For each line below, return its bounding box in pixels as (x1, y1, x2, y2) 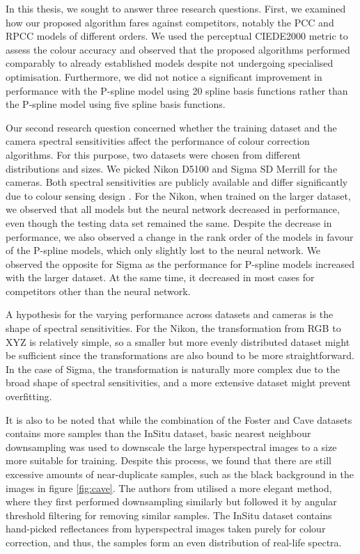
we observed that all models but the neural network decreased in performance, (6, 202, 340, 216)
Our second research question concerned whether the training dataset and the (6, 120, 337, 134)
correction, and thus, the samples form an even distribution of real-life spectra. (6, 535, 342, 549)
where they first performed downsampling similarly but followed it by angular (6, 494, 337, 509)
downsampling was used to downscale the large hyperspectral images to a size (6, 439, 337, 454)
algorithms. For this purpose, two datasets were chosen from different (6, 147, 301, 161)
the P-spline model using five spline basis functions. (6, 97, 226, 111)
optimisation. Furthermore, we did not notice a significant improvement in (6, 69, 322, 84)
